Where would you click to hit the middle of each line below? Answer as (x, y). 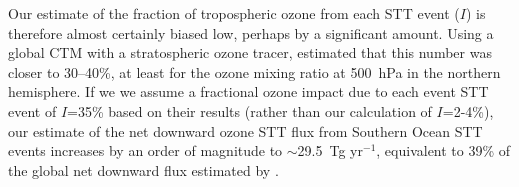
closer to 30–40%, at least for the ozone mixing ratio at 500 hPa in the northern (254, 71)
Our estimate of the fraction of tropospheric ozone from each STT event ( (234, 13)
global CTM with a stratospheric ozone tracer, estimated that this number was (250, 52)
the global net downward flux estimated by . (143, 169)
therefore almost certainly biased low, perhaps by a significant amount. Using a (251, 32)
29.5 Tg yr (330, 150)
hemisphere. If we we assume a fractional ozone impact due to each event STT (248, 91)
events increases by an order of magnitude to (145, 150)
